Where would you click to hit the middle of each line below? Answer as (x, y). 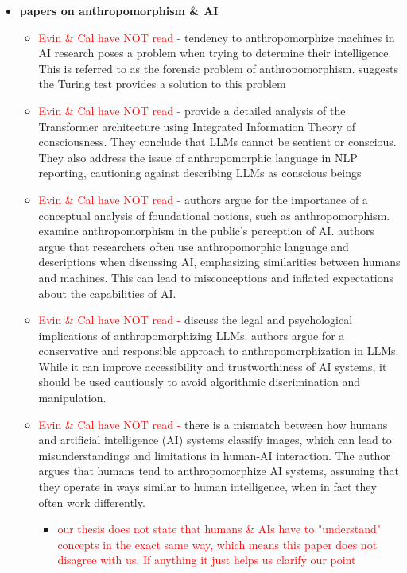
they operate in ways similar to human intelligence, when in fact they (207, 487)
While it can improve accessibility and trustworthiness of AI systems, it (213, 366)
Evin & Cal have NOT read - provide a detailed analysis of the (192, 110)
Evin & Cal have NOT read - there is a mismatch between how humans (213, 424)
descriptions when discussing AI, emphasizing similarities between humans (219, 262)
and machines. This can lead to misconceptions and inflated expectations (216, 277)
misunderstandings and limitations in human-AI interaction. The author (214, 455)
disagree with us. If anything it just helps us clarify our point (207, 560)
